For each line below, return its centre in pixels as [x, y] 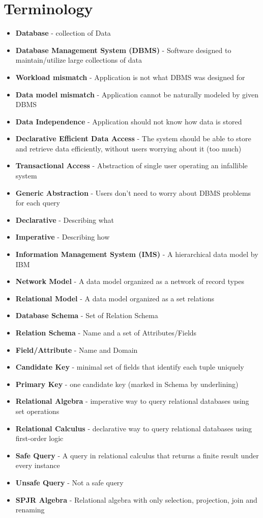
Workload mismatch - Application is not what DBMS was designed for [130, 77]
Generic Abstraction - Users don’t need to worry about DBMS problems [133, 192]
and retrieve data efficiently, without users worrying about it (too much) [128, 148]
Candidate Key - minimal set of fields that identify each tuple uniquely [130, 367]
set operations [37, 411]
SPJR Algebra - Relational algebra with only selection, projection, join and [136, 499]
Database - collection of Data [63, 33]
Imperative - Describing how [63, 237]
